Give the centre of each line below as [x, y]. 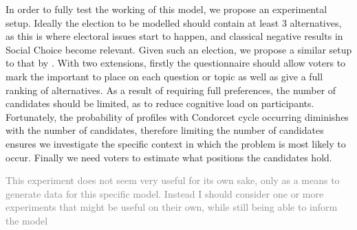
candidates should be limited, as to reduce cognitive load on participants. [160, 103]
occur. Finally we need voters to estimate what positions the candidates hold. [169, 157]
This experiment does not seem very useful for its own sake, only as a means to [173, 180]
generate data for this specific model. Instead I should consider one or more [165, 193]
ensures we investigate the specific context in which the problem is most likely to [176, 143]
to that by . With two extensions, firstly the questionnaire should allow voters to [176, 63]
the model [27, 220]
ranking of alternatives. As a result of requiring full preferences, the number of [171, 90]
